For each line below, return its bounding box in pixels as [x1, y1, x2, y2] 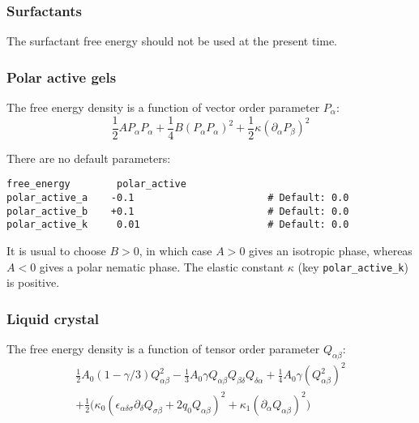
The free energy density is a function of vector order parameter [6, 99, 320, 116]
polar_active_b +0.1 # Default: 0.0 [6, 205, 349, 217]
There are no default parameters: [6, 149, 171, 166]
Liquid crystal [6, 308, 100, 328]
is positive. [6, 274, 60, 291]
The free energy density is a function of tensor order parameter [6, 340, 320, 357]
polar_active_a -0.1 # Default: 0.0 [6, 191, 349, 203]
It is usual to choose [6, 241, 106, 258]
